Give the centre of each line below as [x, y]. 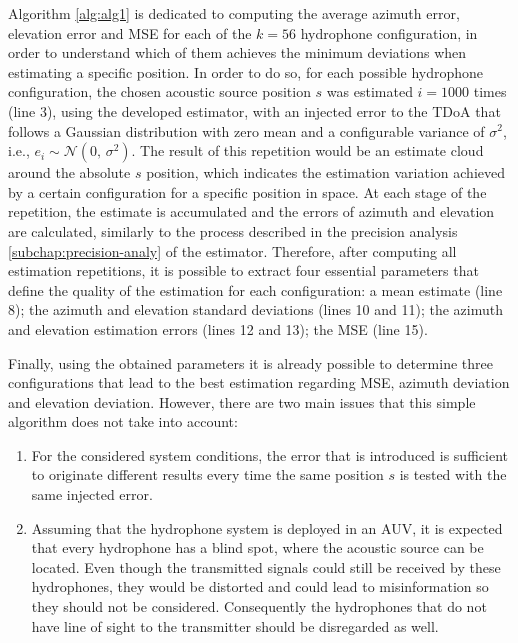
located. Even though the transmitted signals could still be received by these [266, 566]
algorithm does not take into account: [123, 421]
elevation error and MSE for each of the [130, 32]
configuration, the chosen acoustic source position [159, 91]
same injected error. [92, 494]
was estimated [369, 91]
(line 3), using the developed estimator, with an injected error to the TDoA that [254, 110]
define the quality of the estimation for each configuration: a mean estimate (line [255, 289]
